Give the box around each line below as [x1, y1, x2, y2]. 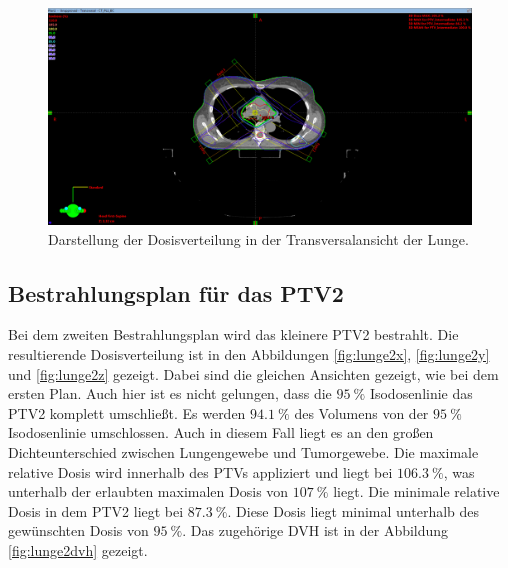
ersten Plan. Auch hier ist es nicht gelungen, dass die [8, 383, 332, 404]
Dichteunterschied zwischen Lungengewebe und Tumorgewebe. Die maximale [8, 441, 479, 462]
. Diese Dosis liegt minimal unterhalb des [227, 500, 480, 521]
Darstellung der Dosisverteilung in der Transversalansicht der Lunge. [48, 228, 469, 249]
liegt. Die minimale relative [333, 481, 500, 502]
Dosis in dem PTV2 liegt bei [8, 500, 184, 521]
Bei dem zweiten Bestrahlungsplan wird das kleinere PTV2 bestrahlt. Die [8, 324, 459, 345]
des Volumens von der [294, 402, 429, 423]
